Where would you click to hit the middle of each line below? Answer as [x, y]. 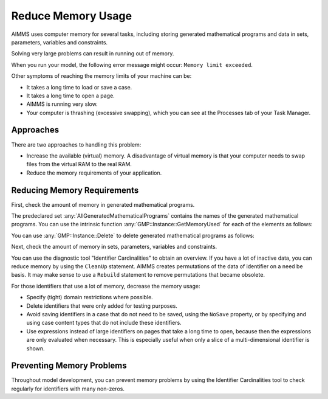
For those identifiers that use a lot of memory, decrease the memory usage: [106, 286]
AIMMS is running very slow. [62, 104]
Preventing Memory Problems [69, 366]
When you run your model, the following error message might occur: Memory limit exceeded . [132, 64]
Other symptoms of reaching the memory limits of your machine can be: [101, 76]
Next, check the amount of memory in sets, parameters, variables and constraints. [114, 247]
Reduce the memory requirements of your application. [94, 173]
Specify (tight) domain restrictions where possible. [90, 297]
